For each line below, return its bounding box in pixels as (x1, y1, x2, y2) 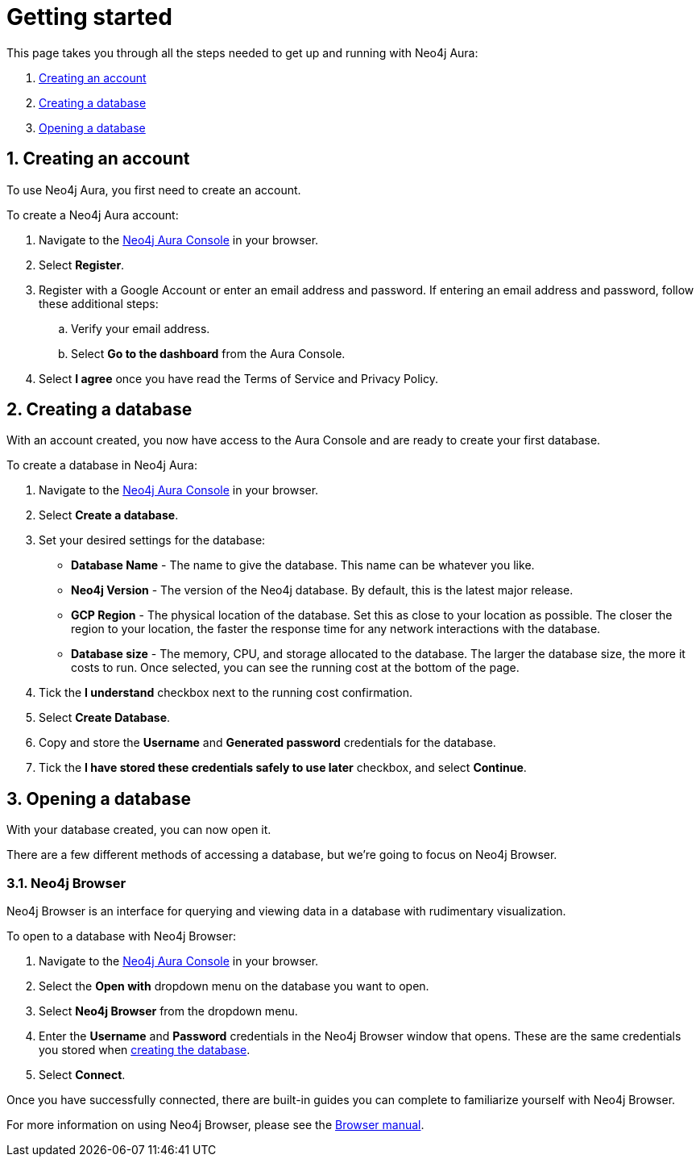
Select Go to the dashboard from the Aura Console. (71, 346, 346, 361)
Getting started (6, 3, 172, 31)
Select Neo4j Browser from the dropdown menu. (39, 1004, 298, 1019)
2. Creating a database (6, 399, 193, 420)
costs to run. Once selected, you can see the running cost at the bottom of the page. (71, 661, 520, 675)
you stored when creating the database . (39, 1043, 251, 1057)
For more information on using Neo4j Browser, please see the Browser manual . (6, 1118, 425, 1132)
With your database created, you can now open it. (6, 823, 271, 837)
